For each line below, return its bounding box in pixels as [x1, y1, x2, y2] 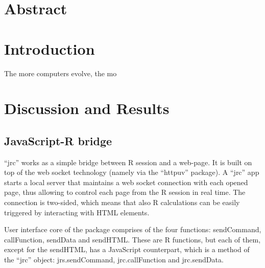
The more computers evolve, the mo [4, 68, 117, 78]
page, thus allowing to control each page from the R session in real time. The [4, 187, 246, 197]
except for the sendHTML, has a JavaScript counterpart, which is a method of [4, 244, 250, 255]
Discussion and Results [4, 98, 170, 119]
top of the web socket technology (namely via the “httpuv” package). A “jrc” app [4, 167, 259, 177]
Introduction [4, 38, 95, 59]
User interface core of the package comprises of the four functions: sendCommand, [4, 224, 261, 235]
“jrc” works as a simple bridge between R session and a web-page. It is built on [4, 157, 252, 167]
